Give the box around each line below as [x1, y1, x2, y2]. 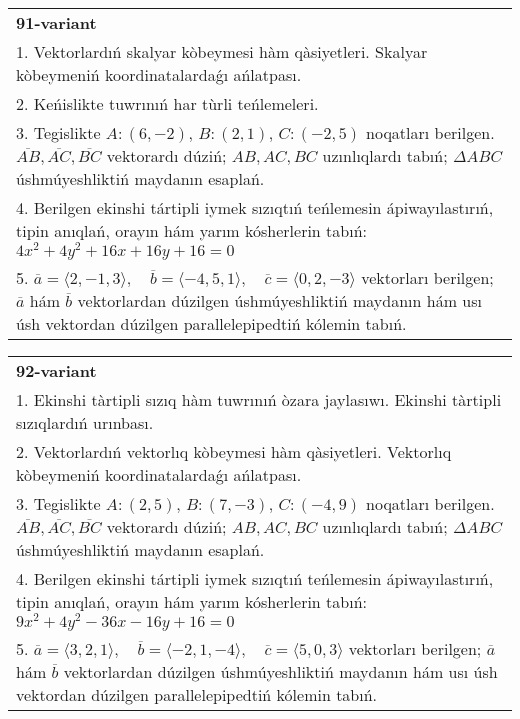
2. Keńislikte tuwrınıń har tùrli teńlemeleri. [16, 92, 319, 115]
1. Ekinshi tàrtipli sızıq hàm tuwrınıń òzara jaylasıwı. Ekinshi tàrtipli [16, 387, 502, 411]
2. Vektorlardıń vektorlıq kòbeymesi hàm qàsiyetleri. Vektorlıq [16, 439, 452, 463]
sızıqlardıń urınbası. [16, 410, 154, 434]
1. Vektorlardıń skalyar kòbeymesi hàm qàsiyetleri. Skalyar [16, 40, 428, 63]
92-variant [16, 358, 97, 382]
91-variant [16, 11, 97, 34]
